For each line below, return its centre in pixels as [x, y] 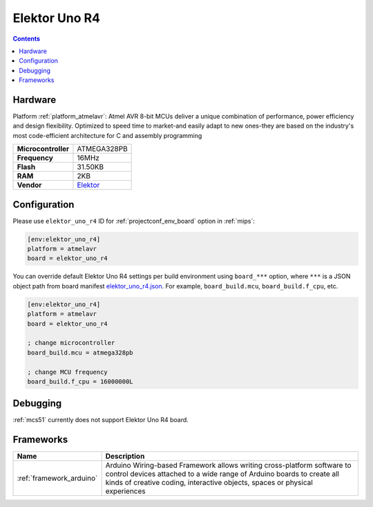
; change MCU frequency [68, 372]
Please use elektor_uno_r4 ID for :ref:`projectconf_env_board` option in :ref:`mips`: [134, 221]
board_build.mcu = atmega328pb [80, 352]
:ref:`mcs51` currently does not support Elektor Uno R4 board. [101, 420]
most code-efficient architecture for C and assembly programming [107, 135]
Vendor [29, 185]
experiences [125, 491]
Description [125, 457]
